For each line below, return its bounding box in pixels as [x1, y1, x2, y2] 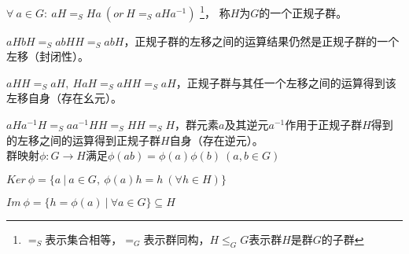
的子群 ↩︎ [321, 230, 364, 247]
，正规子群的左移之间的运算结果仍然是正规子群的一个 [123, 32, 400, 49]
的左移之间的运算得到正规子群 [6, 131, 160, 148]
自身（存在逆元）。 [169, 131, 263, 148]
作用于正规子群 [285, 116, 363, 133]
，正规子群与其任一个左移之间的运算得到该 [175, 74, 396, 90]
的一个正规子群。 [259, 4, 348, 20]
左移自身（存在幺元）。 [6, 90, 122, 106]
